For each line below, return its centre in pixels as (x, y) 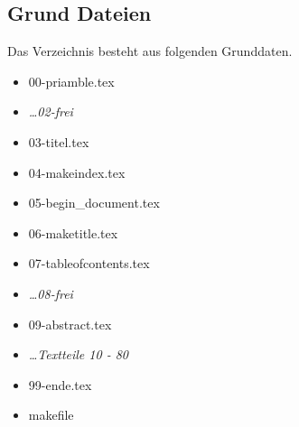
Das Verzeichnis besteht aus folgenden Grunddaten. (150, 51)
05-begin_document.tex (94, 203)
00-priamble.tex (71, 81)
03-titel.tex (59, 141)
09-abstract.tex (70, 324)
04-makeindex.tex (77, 172)
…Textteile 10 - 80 (78, 354)
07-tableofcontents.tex (89, 263)
